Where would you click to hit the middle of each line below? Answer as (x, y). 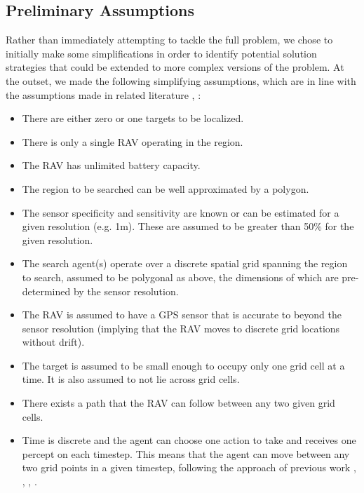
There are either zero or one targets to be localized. (133, 118)
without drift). (53, 342)
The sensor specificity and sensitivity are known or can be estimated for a (181, 212)
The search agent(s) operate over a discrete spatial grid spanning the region (185, 263)
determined (46, 291)
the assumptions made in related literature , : (103, 94)
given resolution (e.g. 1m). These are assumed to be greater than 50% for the (188, 226)
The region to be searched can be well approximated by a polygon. (166, 188)
